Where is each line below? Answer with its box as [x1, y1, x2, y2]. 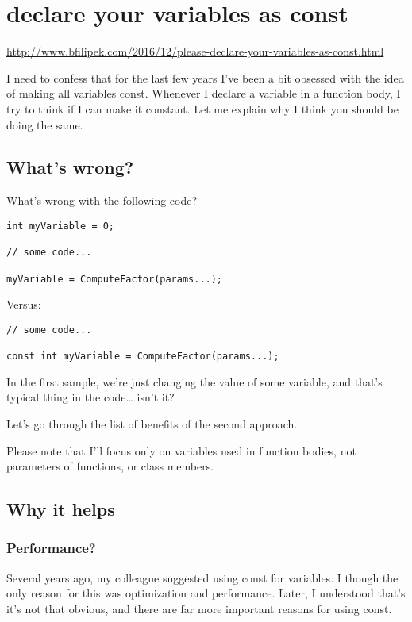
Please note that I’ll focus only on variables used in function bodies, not [6, 442, 356, 459]
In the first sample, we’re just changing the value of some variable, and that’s [6, 373, 383, 390]
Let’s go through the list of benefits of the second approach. [6, 415, 298, 432]
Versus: [6, 296, 41, 313]
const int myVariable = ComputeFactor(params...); [6, 351, 279, 363]
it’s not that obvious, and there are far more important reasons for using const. [6, 600, 392, 616]
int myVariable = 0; [6, 220, 115, 232]
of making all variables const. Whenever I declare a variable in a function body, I [6, 85, 401, 102]
